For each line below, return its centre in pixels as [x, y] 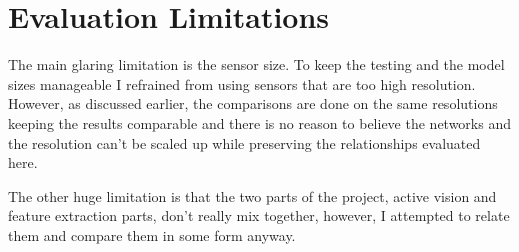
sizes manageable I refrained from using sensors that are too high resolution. [242, 83]
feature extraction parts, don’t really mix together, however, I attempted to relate [259, 215]
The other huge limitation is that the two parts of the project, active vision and [252, 195]
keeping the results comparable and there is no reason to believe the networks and [259, 122]
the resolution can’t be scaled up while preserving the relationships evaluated [244, 142]
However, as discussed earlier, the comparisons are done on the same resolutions [253, 103]
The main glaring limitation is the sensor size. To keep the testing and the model [256, 64]
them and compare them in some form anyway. [152, 234]
